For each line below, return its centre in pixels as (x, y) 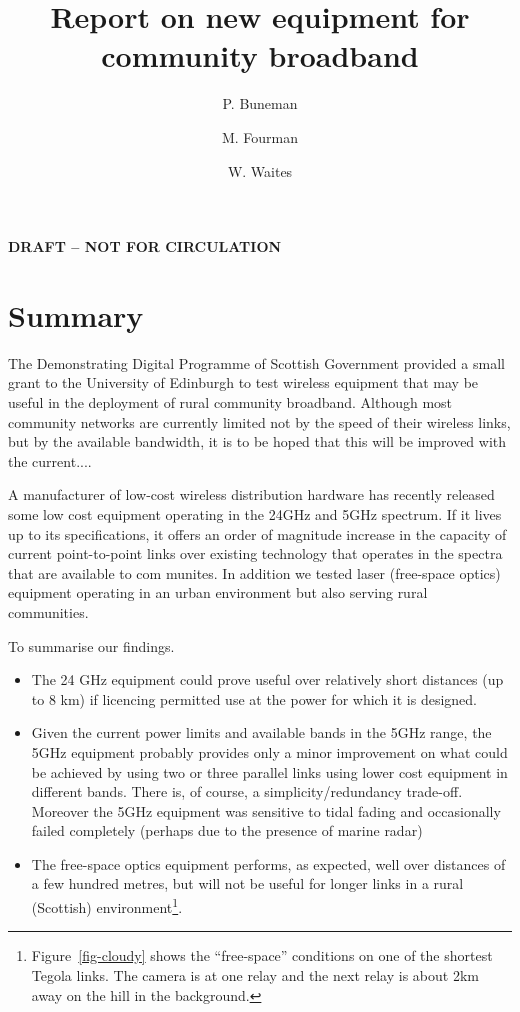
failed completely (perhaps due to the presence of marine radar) (227, 830)
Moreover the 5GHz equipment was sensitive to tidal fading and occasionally (266, 810)
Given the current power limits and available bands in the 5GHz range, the (261, 732)
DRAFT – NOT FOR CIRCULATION (145, 246)
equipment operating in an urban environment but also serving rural (218, 592)
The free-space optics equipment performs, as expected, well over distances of (268, 863)
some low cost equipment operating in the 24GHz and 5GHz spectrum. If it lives (255, 513)
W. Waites (260, 170)
